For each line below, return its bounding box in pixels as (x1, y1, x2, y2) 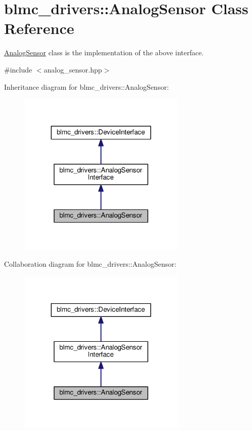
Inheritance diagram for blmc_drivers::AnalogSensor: (4, 81, 169, 92)
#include (4, 64, 32, 75)
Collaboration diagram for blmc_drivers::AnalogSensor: (4, 259, 177, 269)
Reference (4, 18, 74, 39)
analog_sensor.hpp (44, 64, 102, 75)
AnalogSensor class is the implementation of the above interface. (4, 47, 204, 58)
